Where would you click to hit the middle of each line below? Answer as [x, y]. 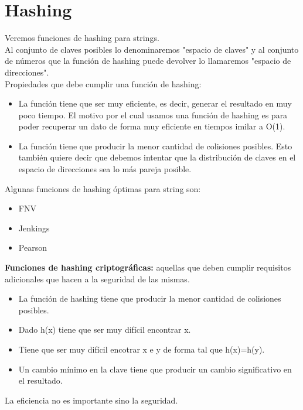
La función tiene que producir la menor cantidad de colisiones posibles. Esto [155, 146]
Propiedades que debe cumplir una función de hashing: [103, 83]
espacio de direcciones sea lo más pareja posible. [105, 169]
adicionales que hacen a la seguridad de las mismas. [97, 279]
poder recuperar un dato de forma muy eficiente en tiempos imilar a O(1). [152, 126]
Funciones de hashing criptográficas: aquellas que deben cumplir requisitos [148, 267]
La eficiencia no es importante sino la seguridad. [91, 400]
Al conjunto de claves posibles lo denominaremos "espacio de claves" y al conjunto [152, 49]
